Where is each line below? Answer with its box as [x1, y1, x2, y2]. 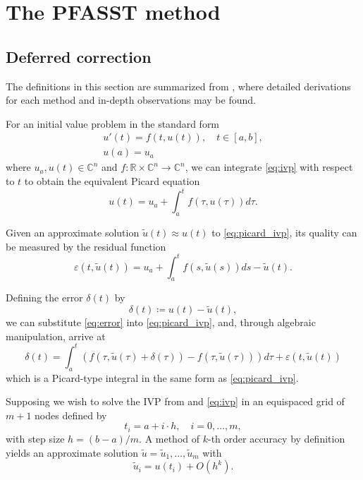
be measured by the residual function [6, 239, 166, 253]
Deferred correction [6, 45, 152, 67]
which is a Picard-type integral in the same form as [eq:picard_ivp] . [6, 370, 299, 385]
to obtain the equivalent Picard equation [24, 174, 200, 188]
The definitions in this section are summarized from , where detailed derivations [6, 78, 351, 93]
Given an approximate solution [6, 224, 140, 239]
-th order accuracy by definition [207, 431, 345, 445]
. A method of [139, 431, 200, 445]
